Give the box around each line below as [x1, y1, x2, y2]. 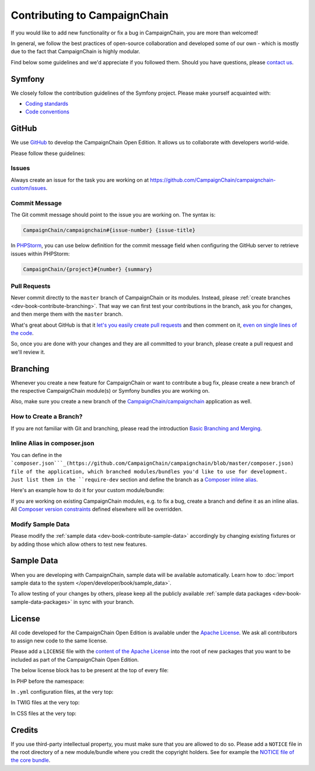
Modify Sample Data [10, 520, 70, 528]
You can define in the [10, 451, 62, 458]
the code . [10, 330, 34, 337]
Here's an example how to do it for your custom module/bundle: [10, 487, 164, 494]
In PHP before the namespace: [10, 677, 85, 684]
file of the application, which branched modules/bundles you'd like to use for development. [10, 468, 288, 475]
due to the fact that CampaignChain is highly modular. [10, 48, 141, 55]
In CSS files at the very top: [10, 710, 77, 717]
